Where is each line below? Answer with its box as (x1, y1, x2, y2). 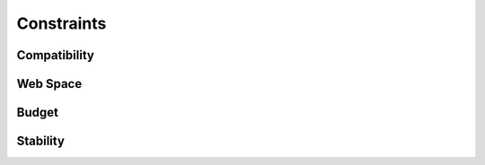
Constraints (16, 13, 107, 33)
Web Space (16, 76, 83, 91)
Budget (16, 105, 58, 120)
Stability (16, 134, 65, 149)
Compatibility (16, 48, 94, 63)
